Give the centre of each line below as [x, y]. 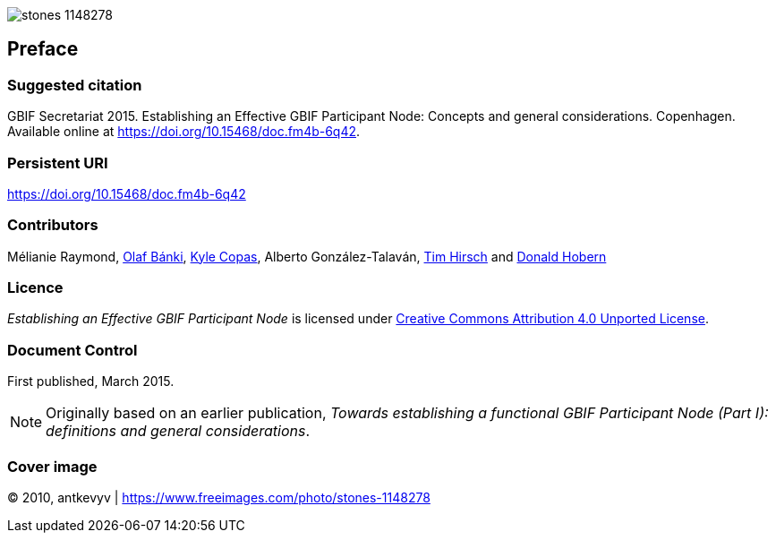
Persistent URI [58, 163]
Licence [35, 288]
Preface [43, 49]
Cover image [52, 466]
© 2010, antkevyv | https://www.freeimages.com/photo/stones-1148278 [219, 497]
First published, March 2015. [91, 381]
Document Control [72, 350]
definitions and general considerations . [178, 431]
